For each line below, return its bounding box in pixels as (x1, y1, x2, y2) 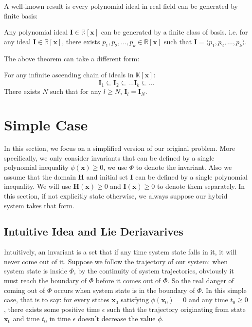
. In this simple (201, 285, 247, 295)
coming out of (4, 285, 45, 295)
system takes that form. (4, 200, 74, 210)
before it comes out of (95, 275, 161, 286)
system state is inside (4, 266, 67, 276)
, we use (103, 162, 127, 172)
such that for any (50, 86, 102, 96)
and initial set (86, 171, 128, 182)
